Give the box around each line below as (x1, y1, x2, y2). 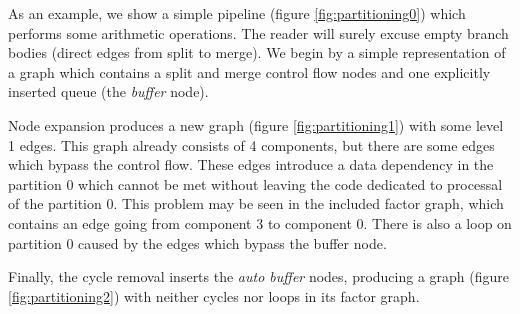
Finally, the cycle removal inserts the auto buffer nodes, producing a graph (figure (8, 266, 510, 287)
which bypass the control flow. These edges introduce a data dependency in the (8, 154, 494, 175)
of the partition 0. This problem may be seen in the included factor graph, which (8, 193, 504, 214)
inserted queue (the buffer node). (8, 81, 209, 102)
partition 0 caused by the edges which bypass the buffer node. (8, 232, 387, 253)
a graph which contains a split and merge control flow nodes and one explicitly (8, 61, 491, 82)
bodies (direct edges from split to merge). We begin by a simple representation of (8, 42, 506, 63)
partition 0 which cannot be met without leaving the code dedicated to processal (8, 173, 503, 194)
